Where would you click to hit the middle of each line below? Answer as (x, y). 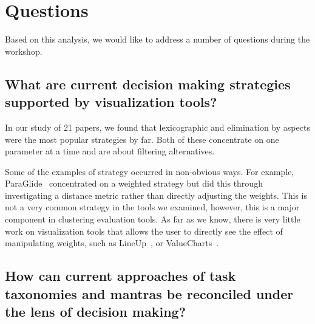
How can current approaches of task (120, 276)
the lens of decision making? (96, 312)
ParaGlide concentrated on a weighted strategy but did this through (134, 183)
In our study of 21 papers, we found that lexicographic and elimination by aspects (157, 127)
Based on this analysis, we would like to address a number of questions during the (157, 39)
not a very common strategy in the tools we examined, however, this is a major (152, 207)
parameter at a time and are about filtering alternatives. (110, 151)
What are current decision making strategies (148, 84)
